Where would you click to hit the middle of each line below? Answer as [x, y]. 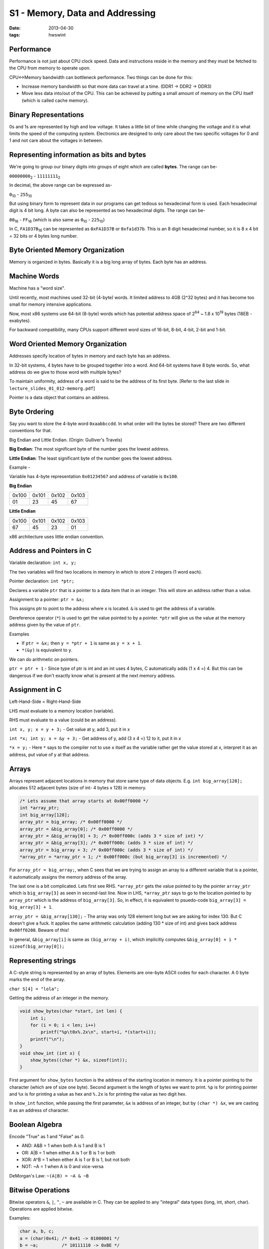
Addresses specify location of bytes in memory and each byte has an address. [90, 356]
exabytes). [20, 320]
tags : [15, 34]
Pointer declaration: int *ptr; [42, 581]
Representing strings [43, 960]
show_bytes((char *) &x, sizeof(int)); [79, 1060]
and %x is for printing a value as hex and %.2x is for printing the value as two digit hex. [98, 1094]
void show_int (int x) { [50, 1053]
